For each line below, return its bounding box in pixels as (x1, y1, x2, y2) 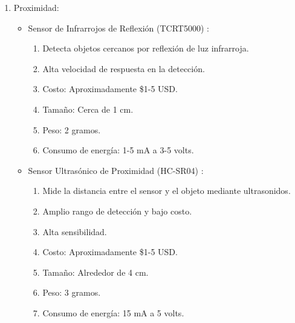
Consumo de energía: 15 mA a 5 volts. (42, 306, 184, 319)
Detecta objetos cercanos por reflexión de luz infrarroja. (42, 42, 249, 55)
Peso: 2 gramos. (42, 123, 101, 136)
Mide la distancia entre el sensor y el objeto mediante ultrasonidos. (42, 184, 291, 197)
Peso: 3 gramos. (42, 286, 101, 299)
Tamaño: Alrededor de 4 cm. (42, 265, 149, 278)
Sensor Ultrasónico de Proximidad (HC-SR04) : (28, 164, 204, 176)
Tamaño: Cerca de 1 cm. (42, 102, 134, 115)
